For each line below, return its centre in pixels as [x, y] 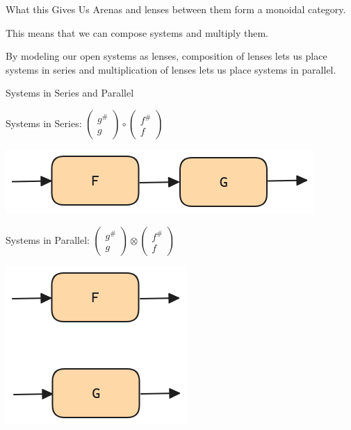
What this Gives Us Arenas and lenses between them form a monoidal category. [176, 9]
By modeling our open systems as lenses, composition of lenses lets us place [166, 56]
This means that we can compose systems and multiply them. [137, 32]
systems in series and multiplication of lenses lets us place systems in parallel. [171, 69]
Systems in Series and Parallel [70, 93]
